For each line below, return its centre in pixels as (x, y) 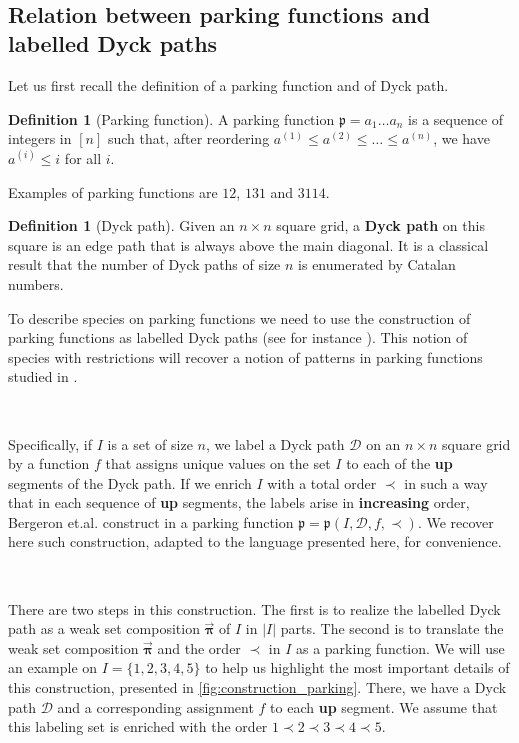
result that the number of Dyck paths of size (144, 264)
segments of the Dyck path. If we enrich (130, 482)
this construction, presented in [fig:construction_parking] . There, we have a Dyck (257, 687)
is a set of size (150, 443)
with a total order (322, 482)
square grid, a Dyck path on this (380, 225)
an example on (53, 667)
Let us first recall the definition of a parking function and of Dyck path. (228, 85)
